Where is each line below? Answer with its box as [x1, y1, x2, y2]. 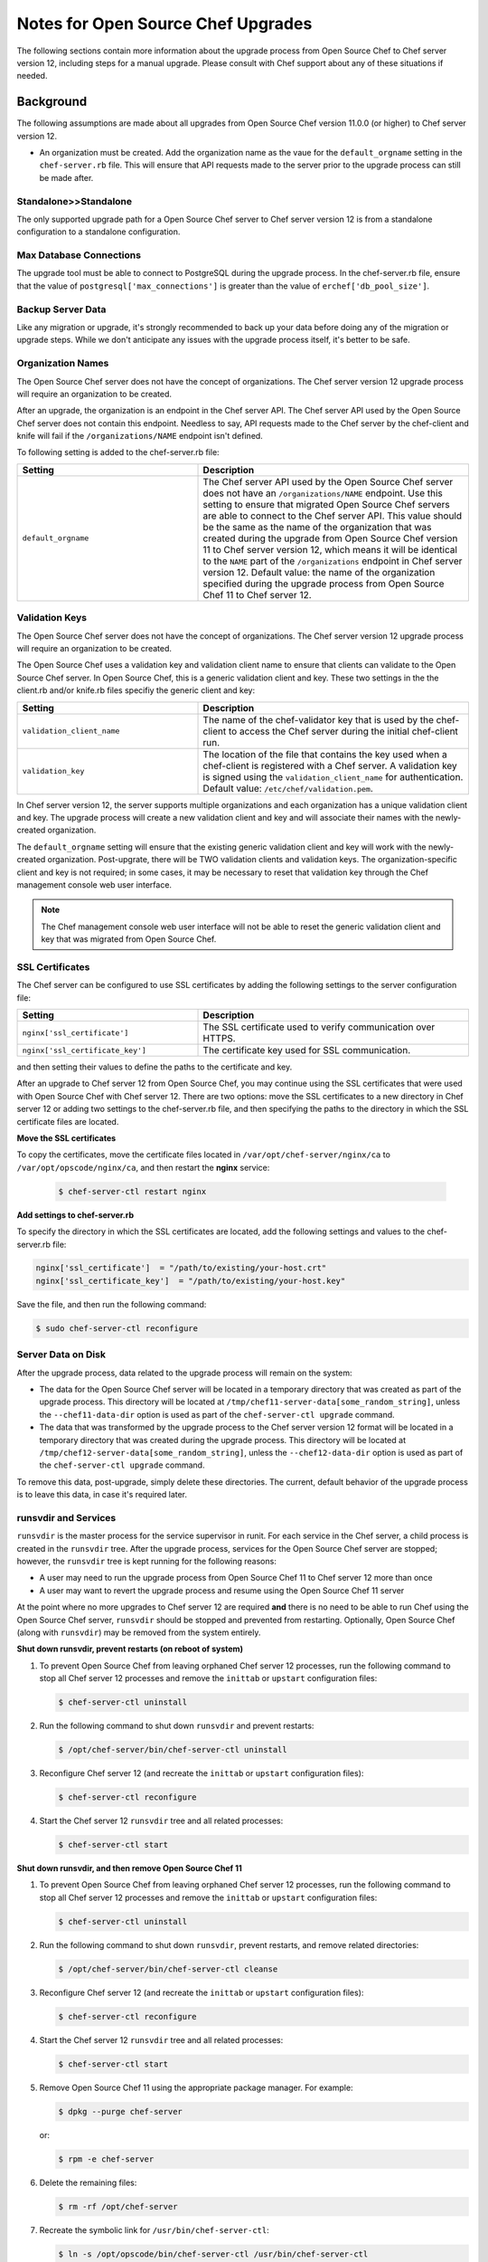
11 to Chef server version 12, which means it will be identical [202, 543, 458, 556]
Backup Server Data [16, 303, 107, 316]
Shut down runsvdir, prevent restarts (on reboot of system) [16, 1643, 244, 1655]
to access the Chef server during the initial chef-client [228, 725, 458, 737]
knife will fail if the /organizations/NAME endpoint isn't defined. [16, 431, 264, 442]
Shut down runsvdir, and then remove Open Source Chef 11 [16, 1863, 243, 1874]
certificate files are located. [16, 1116, 119, 1126]
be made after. [39, 172, 94, 183]
